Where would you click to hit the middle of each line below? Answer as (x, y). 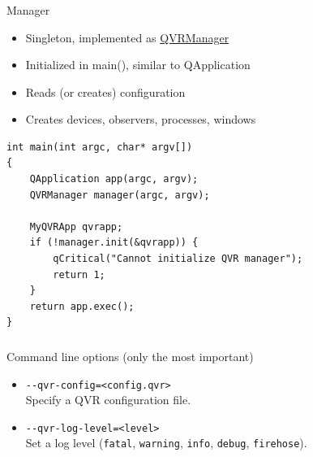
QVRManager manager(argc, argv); (120, 195)
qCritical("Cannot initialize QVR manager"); (178, 259)
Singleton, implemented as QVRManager (127, 37)
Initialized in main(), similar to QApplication (138, 65)
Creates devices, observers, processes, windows (141, 119)
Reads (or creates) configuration (105, 91)
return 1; (79, 274)
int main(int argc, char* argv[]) (100, 147)
